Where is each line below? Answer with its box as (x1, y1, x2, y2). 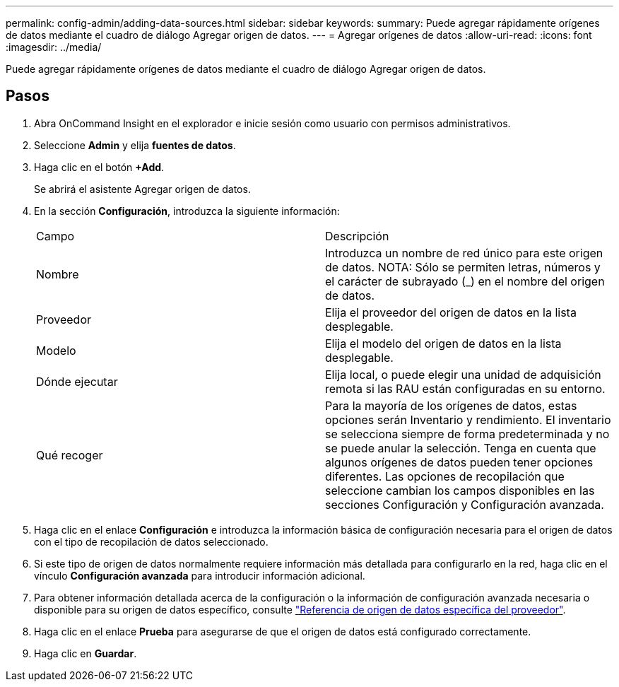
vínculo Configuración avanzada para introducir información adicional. (34, 569, 365, 582)
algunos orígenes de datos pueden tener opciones (325, 454, 594, 469)
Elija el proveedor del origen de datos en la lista (325, 305, 577, 319)
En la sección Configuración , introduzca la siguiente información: (34, 204, 340, 217)
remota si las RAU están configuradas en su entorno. (325, 381, 606, 396)
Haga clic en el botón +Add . (34, 160, 165, 173)
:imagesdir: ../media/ (6, 41, 102, 53)
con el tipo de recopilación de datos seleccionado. (34, 535, 269, 548)
